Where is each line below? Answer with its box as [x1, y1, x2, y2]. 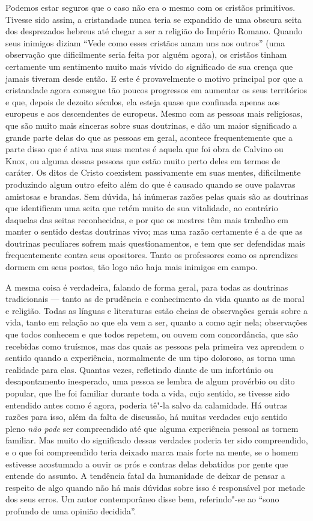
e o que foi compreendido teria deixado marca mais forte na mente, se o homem [5, 445, 299, 458]
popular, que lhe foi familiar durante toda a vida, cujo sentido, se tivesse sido [5, 387, 290, 399]
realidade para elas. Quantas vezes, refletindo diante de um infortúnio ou [5, 363, 273, 375]
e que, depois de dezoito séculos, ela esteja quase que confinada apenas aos [5, 95, 280, 108]
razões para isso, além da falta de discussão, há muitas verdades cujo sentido [5, 410, 288, 423]
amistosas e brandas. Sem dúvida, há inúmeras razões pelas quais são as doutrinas [5, 190, 308, 202]
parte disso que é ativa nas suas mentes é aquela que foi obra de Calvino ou [5, 143, 284, 155]
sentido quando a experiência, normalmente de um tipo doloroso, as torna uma [5, 351, 296, 364]
